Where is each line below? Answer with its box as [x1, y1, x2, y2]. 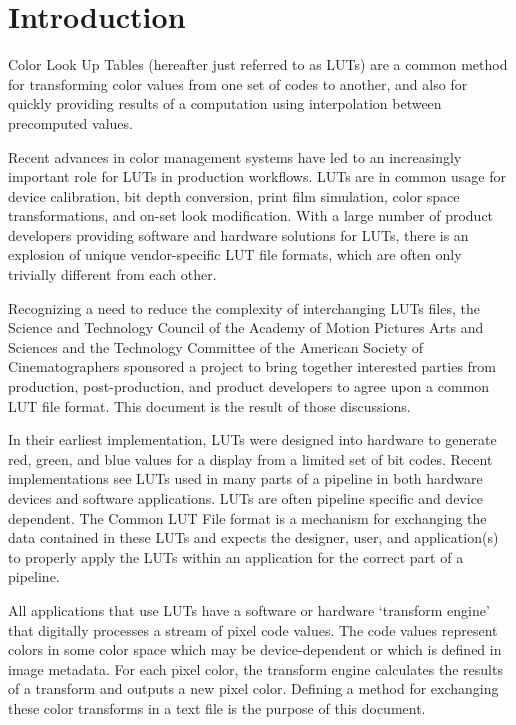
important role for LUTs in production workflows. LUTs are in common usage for [8, 166, 506, 187]
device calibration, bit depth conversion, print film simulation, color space [8, 185, 460, 206]
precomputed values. [8, 112, 133, 133]
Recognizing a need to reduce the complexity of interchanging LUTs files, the [8, 297, 480, 318]
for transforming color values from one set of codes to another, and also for [8, 73, 468, 94]
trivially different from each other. [8, 264, 217, 285]
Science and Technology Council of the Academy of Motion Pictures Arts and [8, 317, 484, 338]
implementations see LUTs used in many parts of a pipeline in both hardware [8, 468, 483, 489]
